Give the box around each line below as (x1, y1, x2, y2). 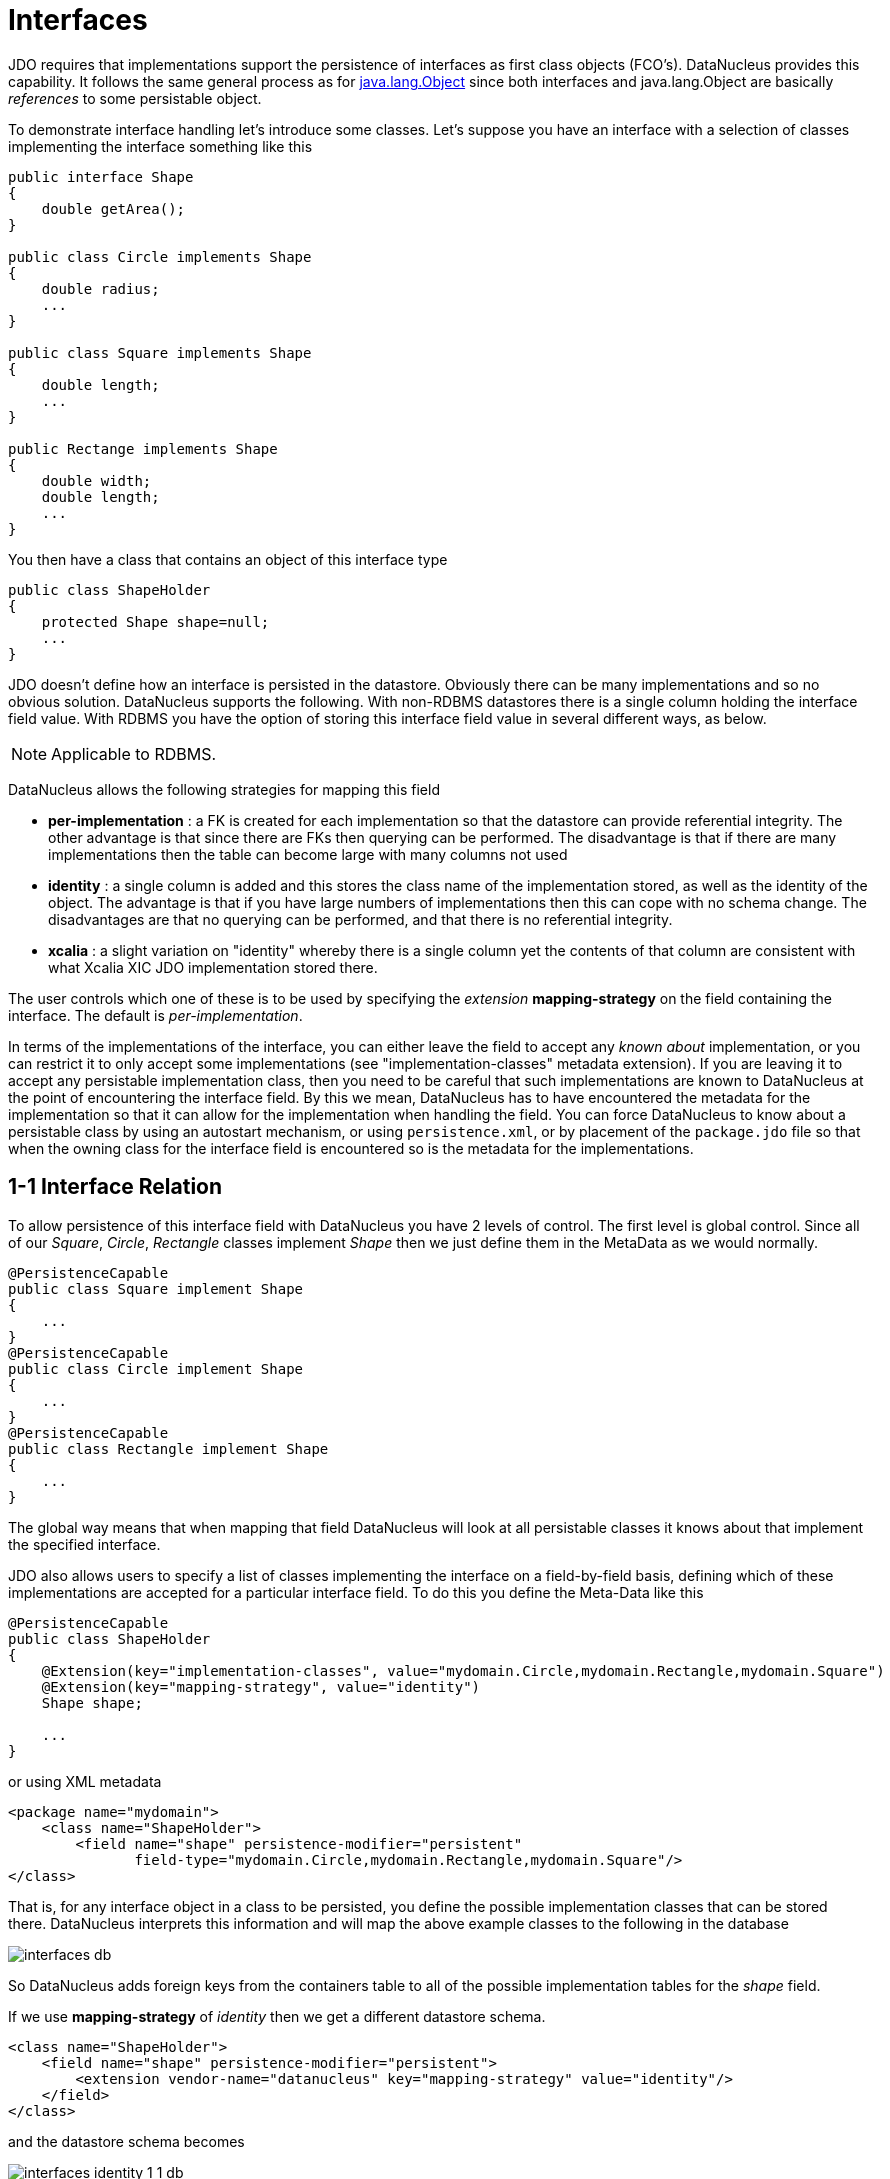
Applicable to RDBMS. (51, 743, 217, 764)
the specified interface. (8, 1535, 161, 1553)
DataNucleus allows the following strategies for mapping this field (8, 780, 440, 798)
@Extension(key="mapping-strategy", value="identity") (41, 1678, 481, 1695)
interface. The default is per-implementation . (8, 1006, 303, 1024)
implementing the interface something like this (8, 137, 313, 155)
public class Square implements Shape (8, 344, 312, 361)
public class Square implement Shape (8, 1280, 304, 1297)
